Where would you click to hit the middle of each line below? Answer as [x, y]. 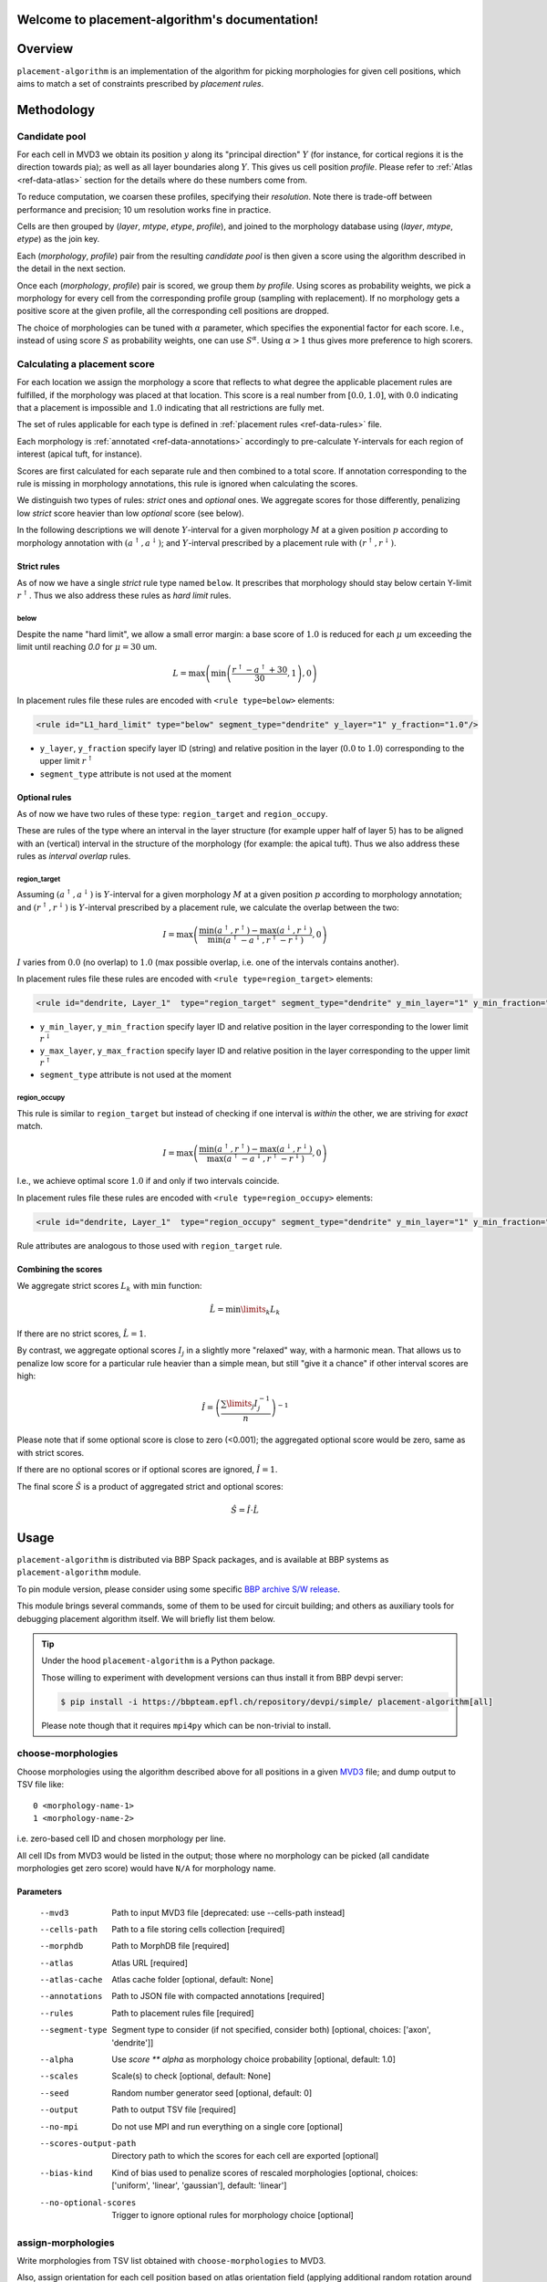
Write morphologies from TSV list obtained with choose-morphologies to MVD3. [171, 2261]
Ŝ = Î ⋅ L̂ [245, 1510]
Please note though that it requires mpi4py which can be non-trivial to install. [186, 1725]
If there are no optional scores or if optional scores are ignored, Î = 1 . [147, 1470]
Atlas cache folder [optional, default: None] [192, 1980]
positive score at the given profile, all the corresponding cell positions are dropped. [173, 311]
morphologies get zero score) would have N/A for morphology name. [147, 1869]
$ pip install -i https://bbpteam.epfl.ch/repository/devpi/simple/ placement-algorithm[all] [277, 1701]
